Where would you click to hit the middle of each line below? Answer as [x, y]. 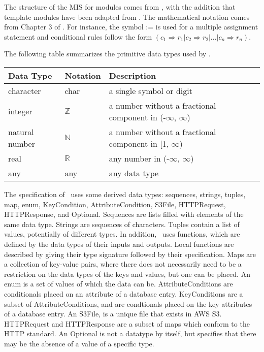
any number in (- [139, 158]
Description [133, 75]
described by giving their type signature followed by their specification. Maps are [130, 254]
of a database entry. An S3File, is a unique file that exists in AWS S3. [113, 314]
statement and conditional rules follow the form [78, 36]
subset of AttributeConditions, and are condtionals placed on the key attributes [128, 303]
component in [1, [139, 143]
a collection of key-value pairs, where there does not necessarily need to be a [123, 264]
